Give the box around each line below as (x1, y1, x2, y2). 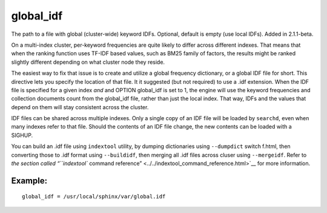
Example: (11, 175, 48, 186)
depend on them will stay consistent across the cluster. (11, 103, 149, 110)
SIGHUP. (11, 131, 33, 139)
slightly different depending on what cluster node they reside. (11, 58, 165, 66)
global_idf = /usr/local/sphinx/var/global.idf (22, 193, 166, 200)
